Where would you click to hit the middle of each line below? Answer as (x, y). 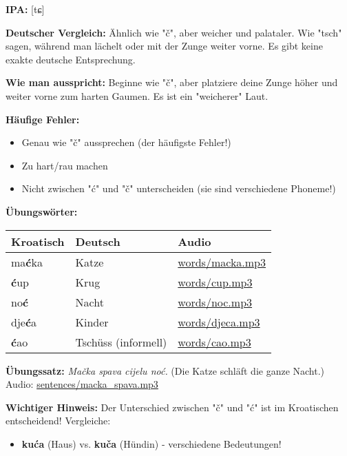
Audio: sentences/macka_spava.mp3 (82, 384)
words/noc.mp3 (215, 302)
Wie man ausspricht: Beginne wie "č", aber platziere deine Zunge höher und (172, 82)
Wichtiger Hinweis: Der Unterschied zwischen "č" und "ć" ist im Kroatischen (172, 407)
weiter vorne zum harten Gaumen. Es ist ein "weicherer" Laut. (137, 95)
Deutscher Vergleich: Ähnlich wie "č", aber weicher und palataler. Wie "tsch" (174, 32)
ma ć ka (27, 262)
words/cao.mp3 (214, 342)
